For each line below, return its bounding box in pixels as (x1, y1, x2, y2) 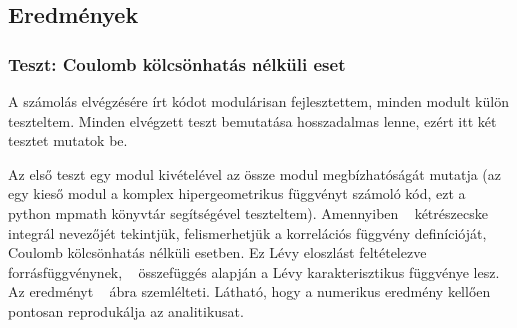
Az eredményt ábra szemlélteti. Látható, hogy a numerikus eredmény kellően (8, 281, 491, 302)
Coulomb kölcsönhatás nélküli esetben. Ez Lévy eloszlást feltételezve (8, 242, 427, 263)
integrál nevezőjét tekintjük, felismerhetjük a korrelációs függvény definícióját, (8, 222, 487, 243)
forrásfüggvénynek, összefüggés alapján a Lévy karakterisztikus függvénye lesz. (8, 261, 500, 282)
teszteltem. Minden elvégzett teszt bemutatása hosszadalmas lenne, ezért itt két (8, 110, 497, 131)
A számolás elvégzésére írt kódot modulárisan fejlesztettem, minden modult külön (8, 91, 509, 111)
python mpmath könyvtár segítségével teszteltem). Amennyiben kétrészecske (8, 202, 488, 223)
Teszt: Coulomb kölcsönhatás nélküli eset (8, 51, 346, 76)
